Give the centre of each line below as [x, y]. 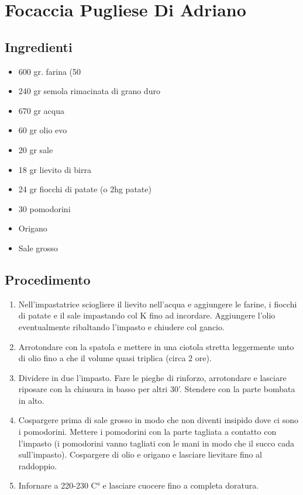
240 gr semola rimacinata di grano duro [89, 91]
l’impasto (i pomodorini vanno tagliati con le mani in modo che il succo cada [156, 443]
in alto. [31, 400]
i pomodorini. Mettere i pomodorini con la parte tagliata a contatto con [147, 432]
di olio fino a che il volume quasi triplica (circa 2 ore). [115, 358]
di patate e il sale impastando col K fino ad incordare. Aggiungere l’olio [147, 315]
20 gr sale [36, 149]
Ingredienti [39, 46]
